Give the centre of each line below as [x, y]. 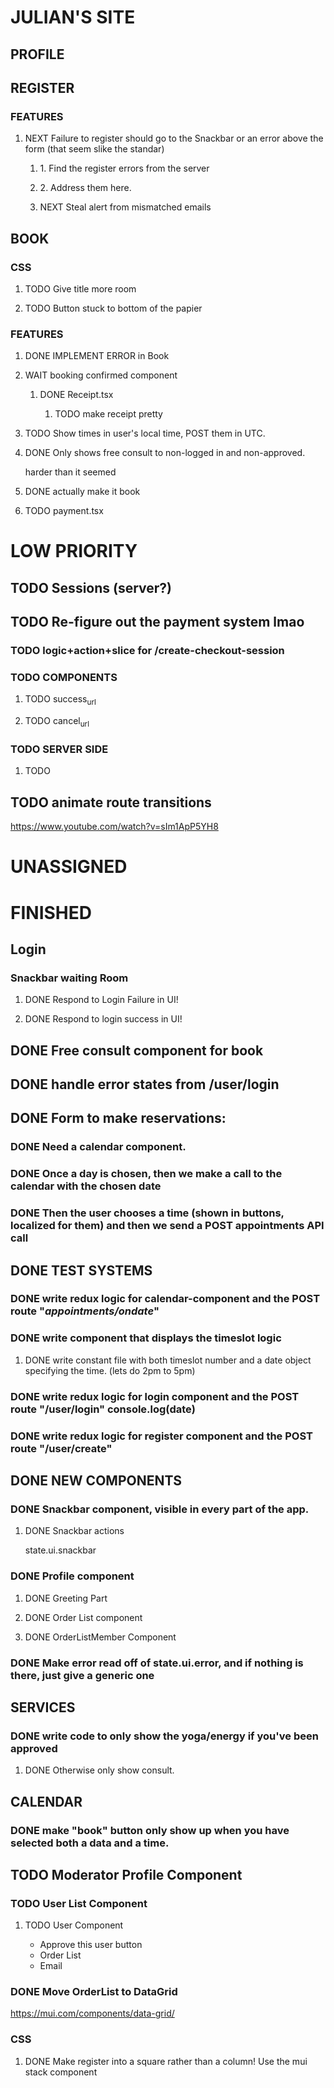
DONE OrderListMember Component [100, 1637]
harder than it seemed [70, 472]
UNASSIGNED [69, 867]
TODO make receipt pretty [108, 414]
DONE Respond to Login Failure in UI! [101, 1000]
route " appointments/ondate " [85, 1311]
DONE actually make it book [82, 492]
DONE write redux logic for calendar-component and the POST [165, 1299]
